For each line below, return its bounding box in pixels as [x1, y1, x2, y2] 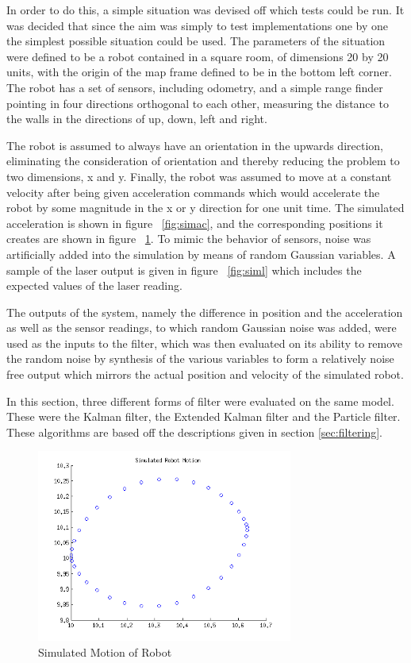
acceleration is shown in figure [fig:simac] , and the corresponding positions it [6, 214, 383, 231]
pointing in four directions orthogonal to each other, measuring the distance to [6, 94, 389, 111]
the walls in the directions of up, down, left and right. [6, 110, 267, 127]
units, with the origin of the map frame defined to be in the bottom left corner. [6, 64, 392, 80]
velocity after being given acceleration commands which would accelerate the [6, 183, 380, 200]
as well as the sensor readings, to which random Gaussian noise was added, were [6, 319, 397, 336]
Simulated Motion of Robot [38, 643, 172, 660]
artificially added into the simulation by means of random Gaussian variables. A [6, 245, 396, 262]
